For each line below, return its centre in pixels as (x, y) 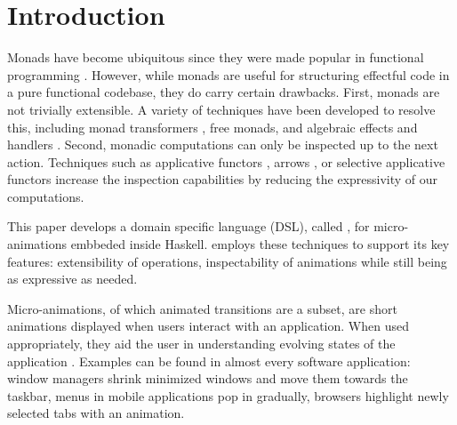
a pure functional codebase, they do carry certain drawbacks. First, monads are (224, 92)
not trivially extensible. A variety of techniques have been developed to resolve (221, 109)
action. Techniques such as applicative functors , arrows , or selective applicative (226, 161)
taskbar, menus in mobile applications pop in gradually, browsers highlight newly (228, 395)
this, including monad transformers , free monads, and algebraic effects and (212, 127)
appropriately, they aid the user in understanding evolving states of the (201, 344)
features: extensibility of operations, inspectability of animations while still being (227, 261)
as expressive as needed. (72, 279)
